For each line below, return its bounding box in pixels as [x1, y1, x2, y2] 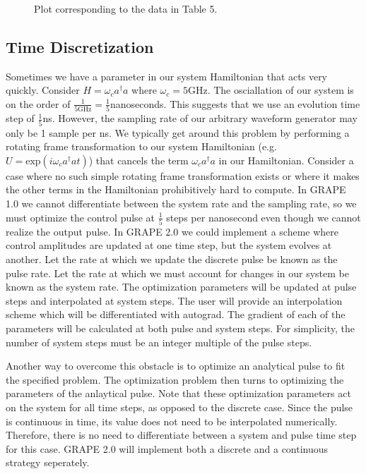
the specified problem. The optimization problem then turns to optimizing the [6, 372, 344, 387]
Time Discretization [6, 35, 154, 57]
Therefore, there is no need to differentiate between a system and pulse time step [6, 427, 357, 442]
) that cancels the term [88, 152, 189, 167]
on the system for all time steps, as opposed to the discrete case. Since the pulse [6, 400, 353, 415]
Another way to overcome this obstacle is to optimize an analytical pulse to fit [6, 358, 346, 373]
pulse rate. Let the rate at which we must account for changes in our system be [6, 265, 349, 280]
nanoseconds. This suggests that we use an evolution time [110, 96, 360, 111]
